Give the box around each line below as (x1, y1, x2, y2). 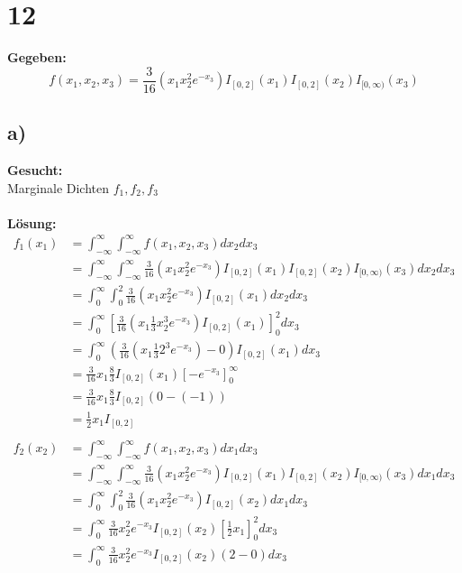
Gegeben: (7, 48, 67, 67)
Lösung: (7, 213, 57, 232)
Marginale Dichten (7, 178, 110, 197)
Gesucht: (7, 160, 63, 179)
